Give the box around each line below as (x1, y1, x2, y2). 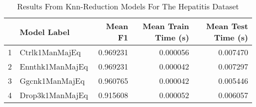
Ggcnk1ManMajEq (20, 75, 85, 86)
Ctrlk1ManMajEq (20, 46, 81, 58)
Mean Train (142, 20, 190, 32)
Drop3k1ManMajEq (20, 89, 88, 101)
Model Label (20, 26, 70, 37)
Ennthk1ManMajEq (20, 61, 88, 72)
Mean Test (206, 20, 248, 32)
